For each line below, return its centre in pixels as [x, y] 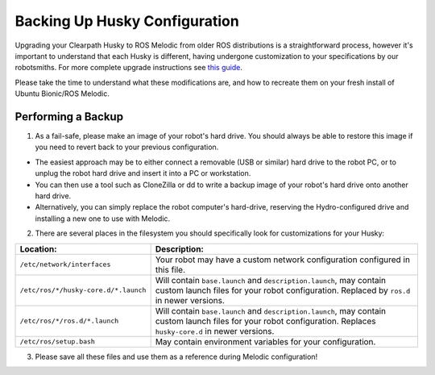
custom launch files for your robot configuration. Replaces [265, 321]
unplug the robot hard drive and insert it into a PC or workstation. [143, 173]
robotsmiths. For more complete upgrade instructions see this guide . [129, 68]
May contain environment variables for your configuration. [265, 341]
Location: [38, 248]
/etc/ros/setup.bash [58, 342]
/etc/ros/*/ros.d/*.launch [69, 321]
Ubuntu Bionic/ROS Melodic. [62, 94]
